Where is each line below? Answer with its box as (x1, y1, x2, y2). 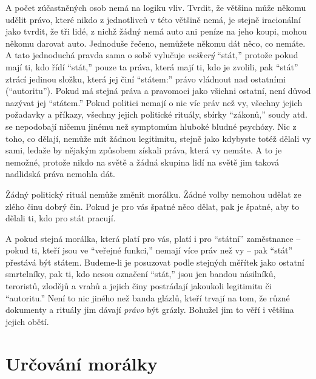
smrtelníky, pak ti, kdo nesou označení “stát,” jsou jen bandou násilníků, (5, 267, 276, 280)
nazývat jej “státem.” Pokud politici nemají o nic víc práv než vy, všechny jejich (5, 96, 303, 109)
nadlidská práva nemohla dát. (5, 167, 115, 180)
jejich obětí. (5, 315, 49, 327)
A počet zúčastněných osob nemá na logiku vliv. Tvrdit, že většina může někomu (5, 1, 306, 13)
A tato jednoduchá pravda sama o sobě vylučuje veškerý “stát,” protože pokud (5, 49, 298, 61)
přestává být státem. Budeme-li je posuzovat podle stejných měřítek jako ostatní (5, 255, 304, 268)
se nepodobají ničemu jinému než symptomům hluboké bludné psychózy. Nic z (5, 119, 297, 132)
